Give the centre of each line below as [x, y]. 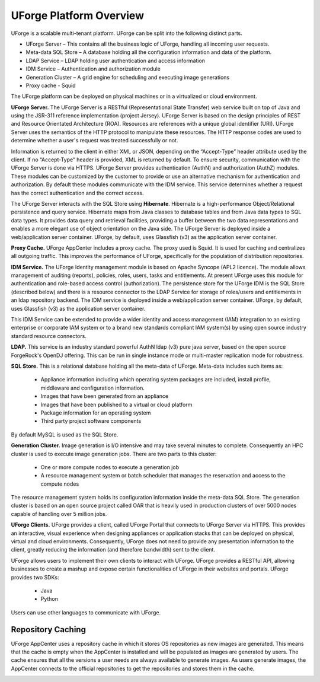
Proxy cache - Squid [51, 85]
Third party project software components [91, 421]
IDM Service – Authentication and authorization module [93, 69]
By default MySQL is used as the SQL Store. [65, 434]
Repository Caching [48, 630]
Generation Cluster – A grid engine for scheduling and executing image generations [128, 77]
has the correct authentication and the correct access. [78, 193]
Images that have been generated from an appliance [105, 396]
